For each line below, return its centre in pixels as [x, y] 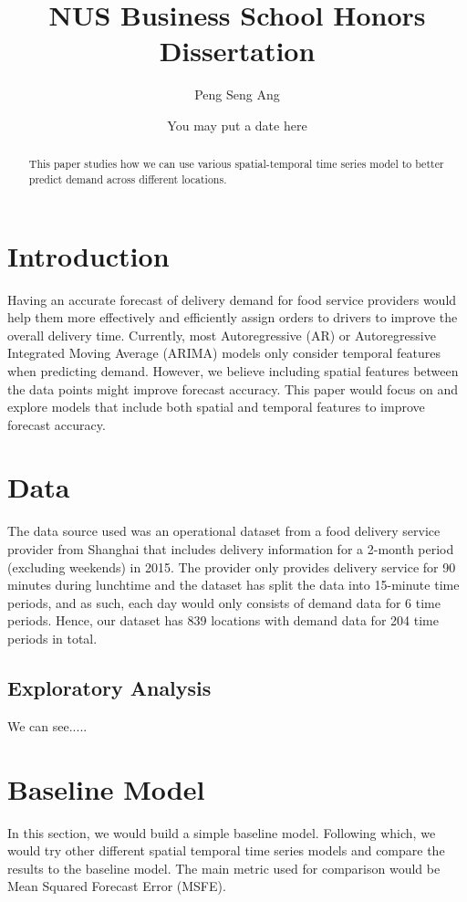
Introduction [88, 255]
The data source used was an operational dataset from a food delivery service [224, 531]
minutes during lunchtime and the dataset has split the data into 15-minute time [233, 585]
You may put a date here [237, 125]
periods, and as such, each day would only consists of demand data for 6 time [224, 602]
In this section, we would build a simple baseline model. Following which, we [222, 832]
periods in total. [52, 638]
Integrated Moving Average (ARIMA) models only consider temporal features [224, 353]
